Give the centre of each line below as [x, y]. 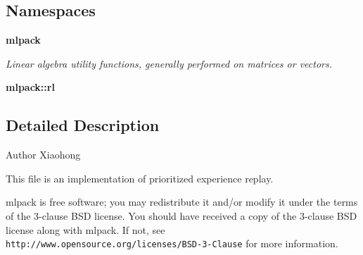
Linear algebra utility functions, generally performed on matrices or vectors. [169, 63]
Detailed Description [83, 125]
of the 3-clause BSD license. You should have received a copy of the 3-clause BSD [181, 215]
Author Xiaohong [43, 155]
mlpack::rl [30, 87]
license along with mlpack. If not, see [85, 229]
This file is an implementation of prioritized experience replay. [140, 178]
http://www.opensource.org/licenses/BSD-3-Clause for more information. [172, 243]
